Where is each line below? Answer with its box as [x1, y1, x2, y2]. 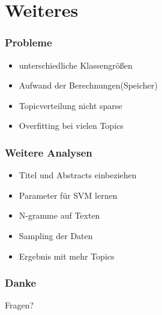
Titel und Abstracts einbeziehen [19, 169, 137, 181]
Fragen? [5, 299, 34, 311]
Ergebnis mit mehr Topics [19, 249, 115, 262]
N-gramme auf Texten [19, 209, 100, 222]
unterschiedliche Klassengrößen [19, 58, 133, 71]
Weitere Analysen [5, 145, 92, 160]
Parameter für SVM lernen [19, 189, 118, 201]
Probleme [5, 35, 52, 50]
